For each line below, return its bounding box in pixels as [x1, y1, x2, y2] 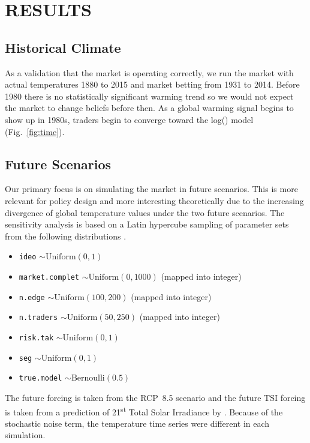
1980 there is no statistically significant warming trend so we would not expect [5, 89, 294, 102]
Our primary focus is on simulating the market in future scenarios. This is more [5, 182, 298, 195]
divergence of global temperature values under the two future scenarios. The [5, 206, 285, 218]
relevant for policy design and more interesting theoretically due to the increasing [5, 194, 304, 206]
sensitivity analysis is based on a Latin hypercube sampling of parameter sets [5, 218, 289, 231]
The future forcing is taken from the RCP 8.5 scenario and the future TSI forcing [5, 391, 306, 403]
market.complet [19, 273, 80, 282]
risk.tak [19, 333, 54, 342]
